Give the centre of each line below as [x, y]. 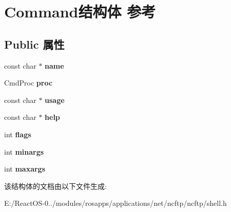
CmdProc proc [28, 83]
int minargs [24, 151]
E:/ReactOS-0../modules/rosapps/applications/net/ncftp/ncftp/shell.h [115, 203]
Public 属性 [34, 44]
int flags [18, 134]
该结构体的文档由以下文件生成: [55, 186]
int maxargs [25, 169]
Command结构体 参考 [80, 12]
